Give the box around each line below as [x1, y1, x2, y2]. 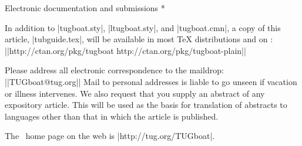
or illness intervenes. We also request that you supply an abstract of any [5, 87, 265, 99]
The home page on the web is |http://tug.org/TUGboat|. [5, 130, 215, 142]
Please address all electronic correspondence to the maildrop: [5, 64, 224, 76]
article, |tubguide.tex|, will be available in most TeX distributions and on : [5, 33, 273, 45]
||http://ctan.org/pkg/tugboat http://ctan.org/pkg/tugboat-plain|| [5, 44, 246, 56]
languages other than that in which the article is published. [5, 110, 219, 122]
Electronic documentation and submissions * [5, 2, 165, 13]
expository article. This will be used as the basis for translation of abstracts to [5, 99, 287, 111]
